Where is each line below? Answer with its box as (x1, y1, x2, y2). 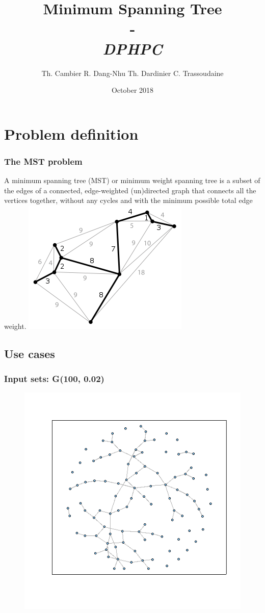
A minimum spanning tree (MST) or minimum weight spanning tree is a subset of (4, 175, 260, 186)
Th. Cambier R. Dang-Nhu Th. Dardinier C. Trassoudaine (41, 67, 224, 78)
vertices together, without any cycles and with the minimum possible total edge (4, 195, 253, 206)
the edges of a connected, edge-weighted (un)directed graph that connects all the (4, 185, 256, 195)
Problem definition (4, 123, 139, 144)
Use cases (4, 345, 55, 361)
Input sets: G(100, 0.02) (4, 372, 104, 385)
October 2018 (111, 85, 154, 95)
